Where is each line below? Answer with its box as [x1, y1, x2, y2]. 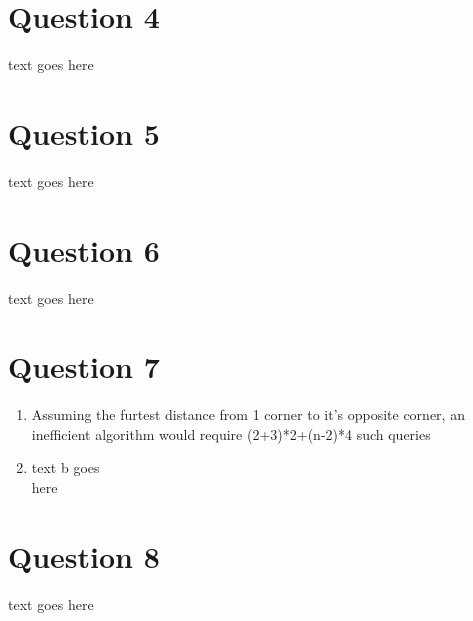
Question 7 [8, 346, 160, 387]
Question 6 [8, 229, 160, 270]
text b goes [31, 457, 100, 478]
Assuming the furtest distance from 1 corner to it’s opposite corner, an [31, 404, 465, 425]
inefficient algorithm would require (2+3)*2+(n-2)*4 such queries [31, 423, 431, 444]
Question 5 [8, 112, 160, 153]
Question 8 [8, 535, 160, 576]
